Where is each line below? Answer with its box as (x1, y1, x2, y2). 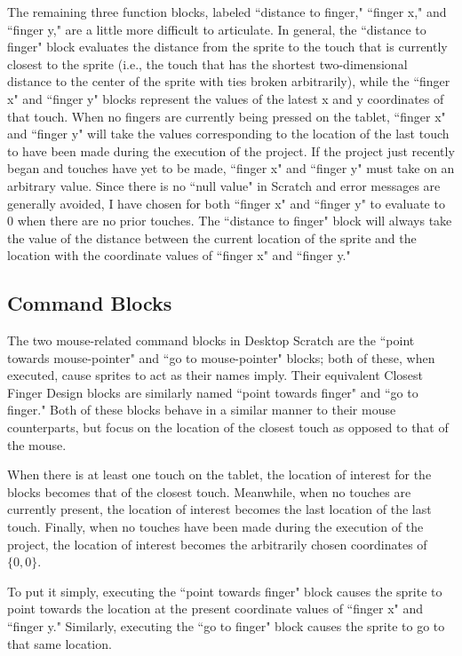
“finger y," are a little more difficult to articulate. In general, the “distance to (7, 20, 426, 38)
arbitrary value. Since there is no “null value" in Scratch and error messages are (7, 176, 441, 194)
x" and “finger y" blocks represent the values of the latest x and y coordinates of (7, 89, 444, 107)
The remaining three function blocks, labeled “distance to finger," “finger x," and (7, 3, 447, 20)
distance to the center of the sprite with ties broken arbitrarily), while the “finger (7, 72, 450, 91)
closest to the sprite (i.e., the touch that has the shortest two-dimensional (7, 54, 408, 73)
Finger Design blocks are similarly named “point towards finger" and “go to (7, 383, 418, 401)
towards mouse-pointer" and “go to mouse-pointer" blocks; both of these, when (7, 348, 435, 367)
